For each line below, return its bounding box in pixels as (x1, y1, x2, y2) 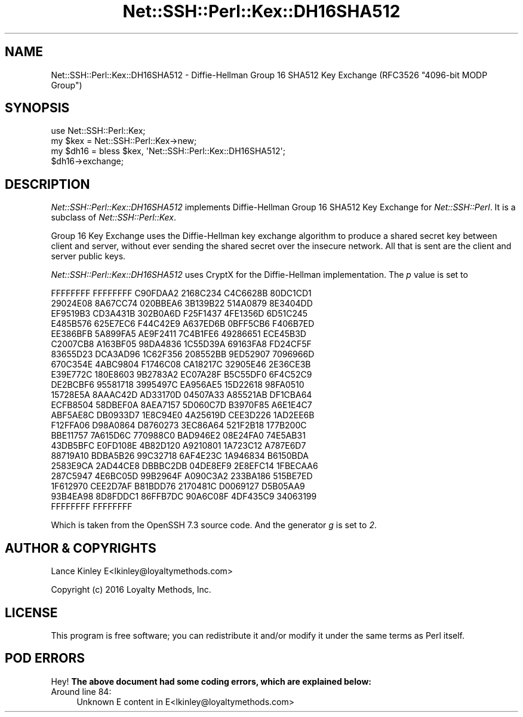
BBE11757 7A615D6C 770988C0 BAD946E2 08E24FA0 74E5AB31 (51, 430, 306, 441)
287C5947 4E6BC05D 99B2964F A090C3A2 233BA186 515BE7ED (51, 471, 313, 482)
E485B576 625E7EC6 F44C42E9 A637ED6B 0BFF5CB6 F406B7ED (51, 318, 315, 329)
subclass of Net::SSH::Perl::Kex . (51, 212, 176, 223)
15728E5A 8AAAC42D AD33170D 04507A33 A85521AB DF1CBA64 (51, 390, 312, 400)
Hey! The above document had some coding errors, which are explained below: (51, 676, 371, 687)
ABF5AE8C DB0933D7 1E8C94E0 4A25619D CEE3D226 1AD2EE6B (51, 410, 315, 421)
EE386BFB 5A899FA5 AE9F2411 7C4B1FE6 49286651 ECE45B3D (51, 329, 306, 339)
